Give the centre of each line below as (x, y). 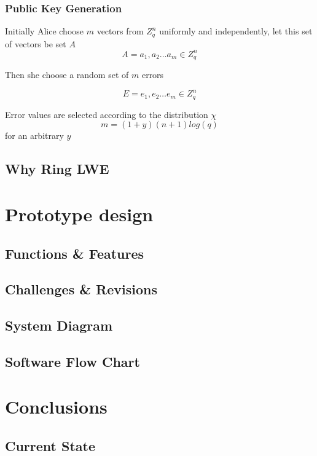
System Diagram (59, 325)
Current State (50, 446)
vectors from (120, 31)
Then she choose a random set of (67, 75)
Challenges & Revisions (81, 289)
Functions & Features (75, 253)
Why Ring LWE (57, 169)
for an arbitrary (34, 136)
